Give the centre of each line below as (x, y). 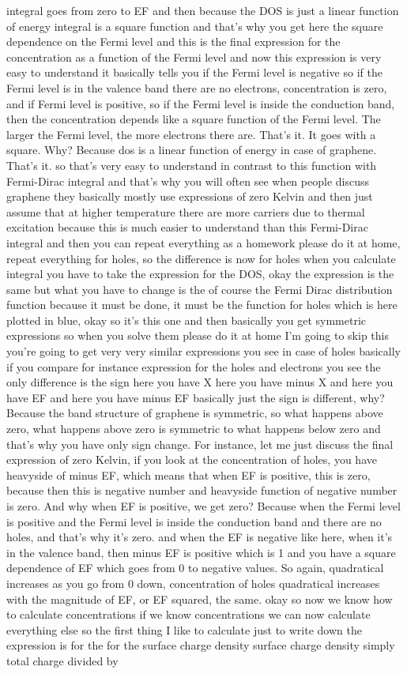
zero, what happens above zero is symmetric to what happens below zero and (194, 429)
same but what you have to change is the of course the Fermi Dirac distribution (200, 289)
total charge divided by (62, 660)
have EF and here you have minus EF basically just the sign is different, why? (196, 397)
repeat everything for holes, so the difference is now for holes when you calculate (201, 258)
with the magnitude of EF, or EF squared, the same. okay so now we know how (200, 599)
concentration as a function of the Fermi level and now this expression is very (194, 56)
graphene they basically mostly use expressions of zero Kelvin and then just (190, 196)
